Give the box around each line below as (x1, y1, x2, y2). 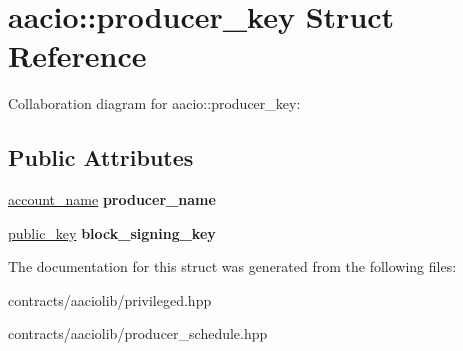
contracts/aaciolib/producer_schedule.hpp (8, 323, 268, 344)
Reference (8, 35, 147, 76)
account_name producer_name (8, 189, 216, 210)
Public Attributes (8, 142, 194, 173)
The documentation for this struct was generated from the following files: (8, 256, 457, 277)
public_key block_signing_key (8, 222, 216, 243)
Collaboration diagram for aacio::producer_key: (8, 93, 301, 114)
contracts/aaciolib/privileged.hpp (8, 289, 212, 310)
